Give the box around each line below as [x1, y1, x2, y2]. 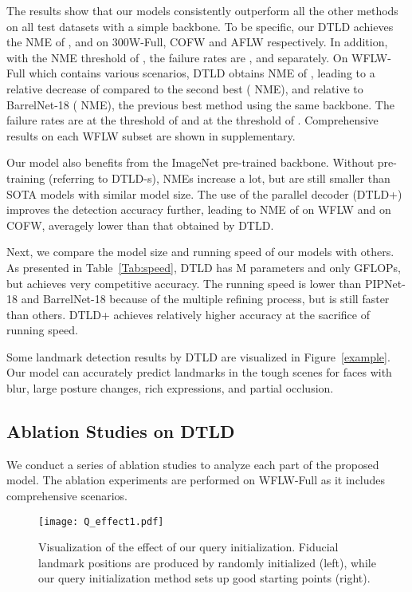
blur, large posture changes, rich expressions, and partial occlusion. [6, 380, 334, 397]
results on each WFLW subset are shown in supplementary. [6, 127, 296, 144]
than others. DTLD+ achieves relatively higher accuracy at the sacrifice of [6, 306, 370, 322]
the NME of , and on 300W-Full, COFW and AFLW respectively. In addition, [6, 34, 388, 50]
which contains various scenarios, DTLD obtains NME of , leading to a [29, 65, 375, 81]
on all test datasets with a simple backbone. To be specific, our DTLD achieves [6, 18, 394, 34]
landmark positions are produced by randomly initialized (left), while [38, 554, 376, 570]
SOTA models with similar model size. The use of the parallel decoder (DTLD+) [6, 185, 402, 202]
